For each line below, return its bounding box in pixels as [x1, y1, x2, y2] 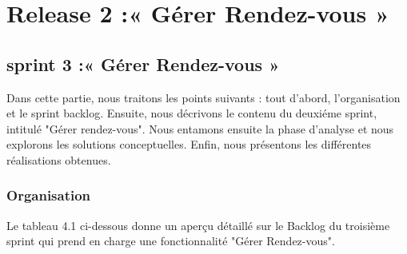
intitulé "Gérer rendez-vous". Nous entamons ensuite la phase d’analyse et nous [6, 120, 394, 137]
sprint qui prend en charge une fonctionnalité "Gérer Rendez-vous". [6, 232, 335, 249]
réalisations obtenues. [6, 151, 111, 168]
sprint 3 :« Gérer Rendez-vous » [6, 51, 280, 76]
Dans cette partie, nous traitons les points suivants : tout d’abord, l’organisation [6, 89, 401, 105]
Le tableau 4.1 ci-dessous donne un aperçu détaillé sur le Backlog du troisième [6, 216, 390, 233]
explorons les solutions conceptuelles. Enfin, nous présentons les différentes [6, 136, 372, 153]
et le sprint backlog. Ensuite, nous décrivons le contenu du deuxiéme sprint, [6, 105, 377, 121]
